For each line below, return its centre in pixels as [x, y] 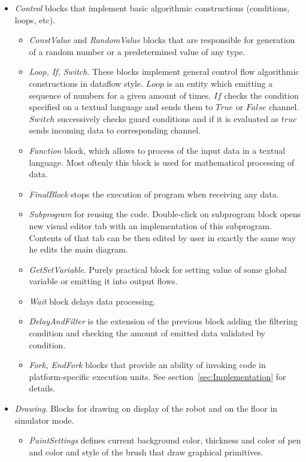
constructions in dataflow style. [86, 83]
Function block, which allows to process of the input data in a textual [157, 150]
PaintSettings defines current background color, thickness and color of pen [165, 440]
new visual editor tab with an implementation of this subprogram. [150, 225]
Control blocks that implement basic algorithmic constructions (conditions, [152, 8]
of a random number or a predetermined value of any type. [137, 51]
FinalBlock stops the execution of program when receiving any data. [154, 194]
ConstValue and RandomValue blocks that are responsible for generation [162, 40]
